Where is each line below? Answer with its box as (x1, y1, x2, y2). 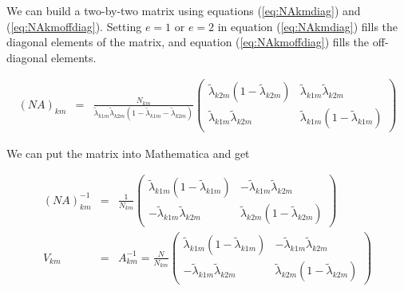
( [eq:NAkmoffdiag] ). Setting (6, 18, 142, 34)
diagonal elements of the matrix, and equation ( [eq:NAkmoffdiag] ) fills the (6, 33, 370, 50)
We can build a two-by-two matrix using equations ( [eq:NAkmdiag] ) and (6, 2, 361, 18)
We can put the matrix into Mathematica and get (6, 144, 250, 161)
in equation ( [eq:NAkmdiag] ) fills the (217, 18, 398, 34)
